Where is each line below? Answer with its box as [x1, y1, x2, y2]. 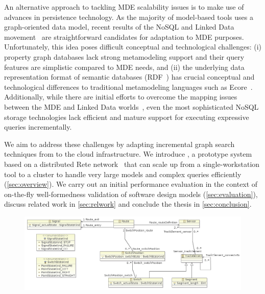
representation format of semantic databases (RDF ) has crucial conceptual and [4, 71, 255, 82]
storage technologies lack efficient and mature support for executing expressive [4, 111, 249, 122]
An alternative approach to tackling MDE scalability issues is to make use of [4, 2, 244, 12]
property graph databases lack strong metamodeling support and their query [4, 51, 245, 62]
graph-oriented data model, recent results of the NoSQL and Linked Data [4, 21, 234, 32]
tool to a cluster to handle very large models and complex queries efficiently [4, 168, 242, 179]
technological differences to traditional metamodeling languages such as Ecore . [4, 81, 253, 92]
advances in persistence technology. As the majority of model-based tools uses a [4, 11, 253, 22]
